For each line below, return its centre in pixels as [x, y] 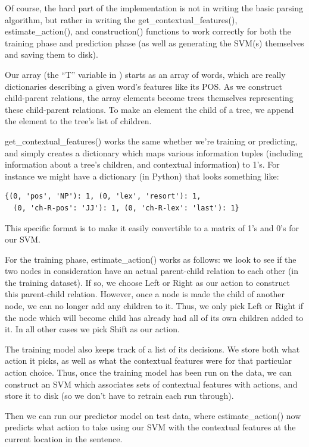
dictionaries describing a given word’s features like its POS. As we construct [144, 86]
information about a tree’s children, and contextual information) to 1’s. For [142, 164]
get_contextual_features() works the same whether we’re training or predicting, [151, 141]
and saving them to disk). [51, 54]
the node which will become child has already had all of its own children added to [154, 317]
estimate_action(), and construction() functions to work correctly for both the [148, 31]
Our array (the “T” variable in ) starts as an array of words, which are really [145, 74]
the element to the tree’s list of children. [78, 121]
